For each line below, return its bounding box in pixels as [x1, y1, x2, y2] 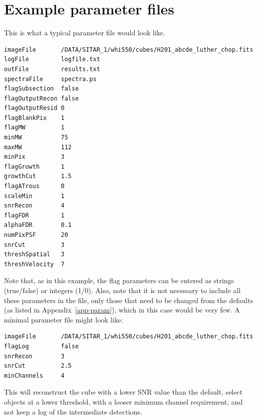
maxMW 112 [4, 143, 72, 151]
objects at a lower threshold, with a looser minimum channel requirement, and [4, 396, 243, 407]
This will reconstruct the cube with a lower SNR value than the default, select [4, 387, 243, 397]
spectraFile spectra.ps [4, 75, 97, 83]
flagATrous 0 [4, 183, 65, 190]
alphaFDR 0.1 [4, 221, 72, 229]
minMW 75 [4, 134, 68, 141]
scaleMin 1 [4, 192, 65, 200]
